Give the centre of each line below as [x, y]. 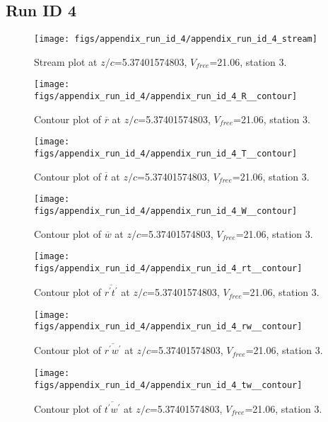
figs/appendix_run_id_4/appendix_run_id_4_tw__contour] [168, 385]
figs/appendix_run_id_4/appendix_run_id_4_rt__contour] [168, 268]
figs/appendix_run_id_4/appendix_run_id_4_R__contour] [166, 97]
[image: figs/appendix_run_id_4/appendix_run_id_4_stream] [176, 39]
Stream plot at [66, 61]
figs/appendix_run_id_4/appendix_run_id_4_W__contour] [166, 211]
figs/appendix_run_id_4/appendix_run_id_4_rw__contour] [168, 327]
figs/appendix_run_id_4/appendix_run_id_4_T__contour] [166, 154]
